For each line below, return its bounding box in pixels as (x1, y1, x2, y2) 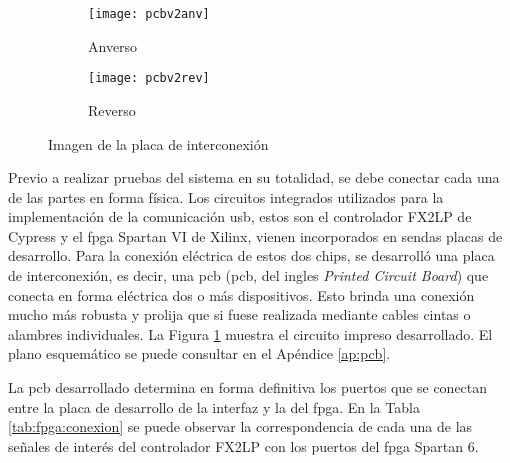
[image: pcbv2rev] (88, 71, 210, 86)
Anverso (88, 35, 138, 56)
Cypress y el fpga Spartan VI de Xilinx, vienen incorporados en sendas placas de (8, 225, 503, 246)
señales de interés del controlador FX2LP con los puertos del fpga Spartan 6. (8, 435, 479, 456)
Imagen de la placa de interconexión (48, 133, 269, 154)
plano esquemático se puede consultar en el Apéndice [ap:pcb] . (8, 343, 391, 364)
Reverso (88, 99, 136, 120)
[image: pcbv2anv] (88, 7, 210, 21)
